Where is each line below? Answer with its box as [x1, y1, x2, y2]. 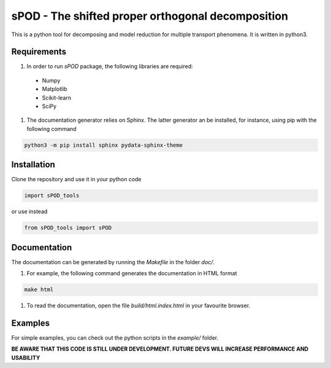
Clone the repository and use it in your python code [11, 176, 142, 183]
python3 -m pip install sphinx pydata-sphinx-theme [24, 141, 183, 149]
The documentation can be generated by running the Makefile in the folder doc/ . [11, 258, 215, 265]
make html [24, 286, 54, 293]
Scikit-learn [42, 94, 72, 101]
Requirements [11, 47, 67, 57]
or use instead [11, 208, 48, 215]
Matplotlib [42, 85, 67, 93]
